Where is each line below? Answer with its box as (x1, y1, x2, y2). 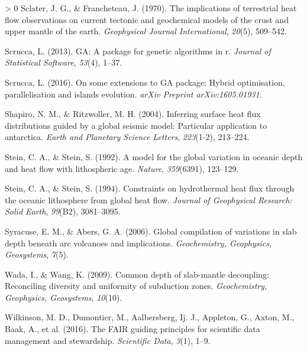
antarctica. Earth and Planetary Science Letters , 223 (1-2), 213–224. (5, 131, 250, 143)
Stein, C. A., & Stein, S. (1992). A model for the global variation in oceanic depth (5, 150, 303, 162)
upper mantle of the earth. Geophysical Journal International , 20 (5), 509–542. (5, 25, 287, 37)
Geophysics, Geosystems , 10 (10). (5, 291, 122, 303)
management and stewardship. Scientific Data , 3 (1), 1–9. (5, 334, 211, 346)
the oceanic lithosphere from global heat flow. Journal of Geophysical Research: (5, 193, 292, 206)
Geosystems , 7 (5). (5, 248, 69, 261)
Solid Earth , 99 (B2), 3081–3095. (5, 205, 121, 217)
